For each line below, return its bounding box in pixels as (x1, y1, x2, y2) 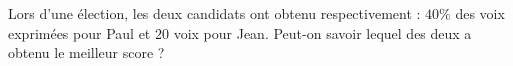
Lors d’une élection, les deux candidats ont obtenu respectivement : (8, 3, 421, 23)
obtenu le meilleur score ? (8, 42, 165, 63)
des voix (455, 3, 505, 23)
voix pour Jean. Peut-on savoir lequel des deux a (173, 22, 472, 43)
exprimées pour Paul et (8, 22, 151, 43)
